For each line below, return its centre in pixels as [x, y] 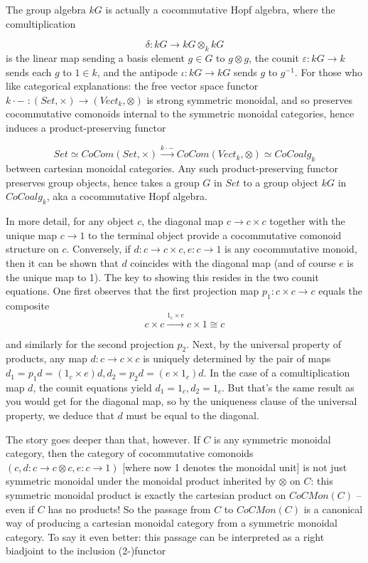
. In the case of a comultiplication [277, 373]
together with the [307, 221]
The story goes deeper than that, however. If [103, 439]
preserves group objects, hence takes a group [103, 182]
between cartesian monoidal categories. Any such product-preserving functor [172, 168]
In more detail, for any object [70, 221]
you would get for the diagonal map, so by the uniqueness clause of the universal [182, 401]
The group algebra [46, 9]
